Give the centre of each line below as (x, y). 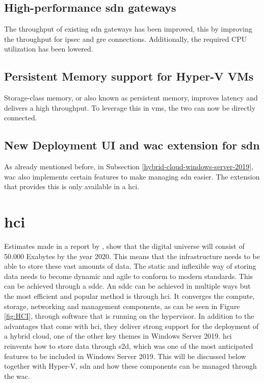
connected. (21, 118)
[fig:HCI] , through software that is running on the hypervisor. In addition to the (129, 316)
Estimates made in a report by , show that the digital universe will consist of (124, 246)
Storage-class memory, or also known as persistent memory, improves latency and (131, 98)
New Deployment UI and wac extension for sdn (132, 145)
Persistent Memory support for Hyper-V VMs (129, 76)
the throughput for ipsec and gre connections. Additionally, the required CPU (126, 39)
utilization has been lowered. (49, 49)
